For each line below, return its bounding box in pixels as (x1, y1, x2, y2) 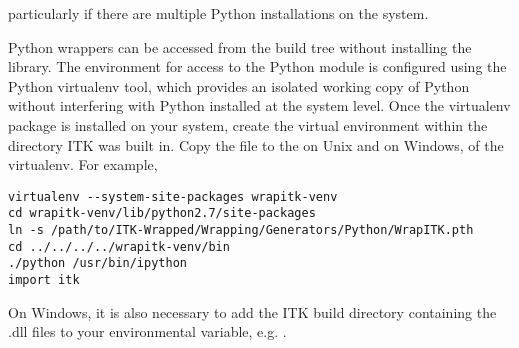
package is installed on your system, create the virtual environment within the (8, 114, 488, 135)
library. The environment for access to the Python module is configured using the (8, 56, 507, 77)
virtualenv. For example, (8, 154, 158, 175)
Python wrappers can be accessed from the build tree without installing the (8, 36, 472, 57)
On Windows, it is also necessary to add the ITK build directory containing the (8, 301, 497, 322)
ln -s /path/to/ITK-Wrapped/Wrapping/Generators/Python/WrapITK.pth (8, 223, 474, 238)
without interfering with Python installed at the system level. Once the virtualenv (8, 95, 511, 116)
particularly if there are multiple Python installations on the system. (8, 3, 429, 23)
